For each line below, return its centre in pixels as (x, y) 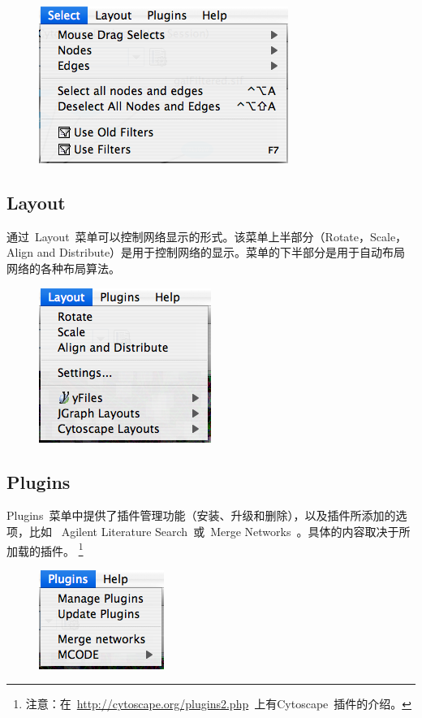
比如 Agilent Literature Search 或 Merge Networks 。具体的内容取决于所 (220, 531)
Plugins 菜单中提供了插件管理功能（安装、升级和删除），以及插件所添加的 (201, 515)
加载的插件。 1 (45, 549)
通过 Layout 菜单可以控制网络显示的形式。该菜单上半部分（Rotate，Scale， (207, 236)
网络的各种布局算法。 (63, 268)
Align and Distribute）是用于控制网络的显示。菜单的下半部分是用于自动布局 (206, 252)
